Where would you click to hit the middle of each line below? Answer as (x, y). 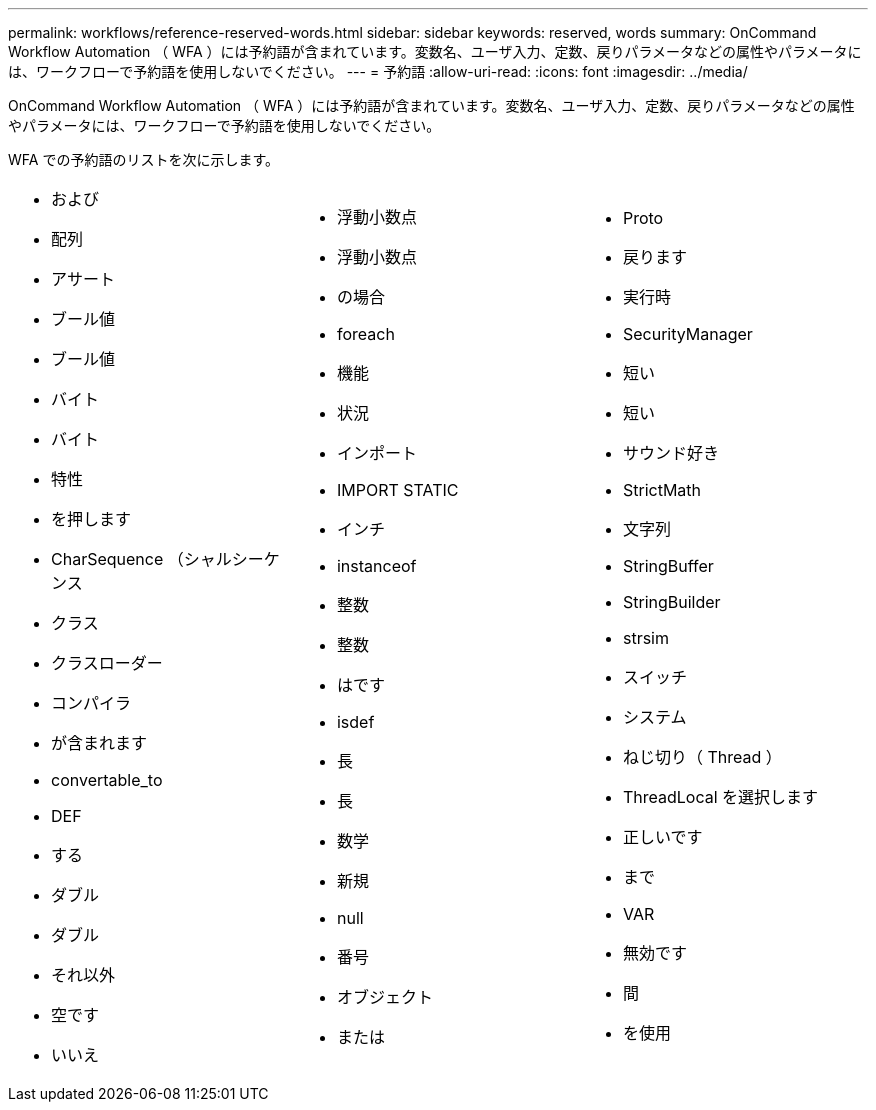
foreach (365, 334)
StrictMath (662, 490)
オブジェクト (384, 997)
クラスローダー (107, 663)
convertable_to (107, 780)
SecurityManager (687, 334)
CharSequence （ (117, 559)
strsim (646, 638)
